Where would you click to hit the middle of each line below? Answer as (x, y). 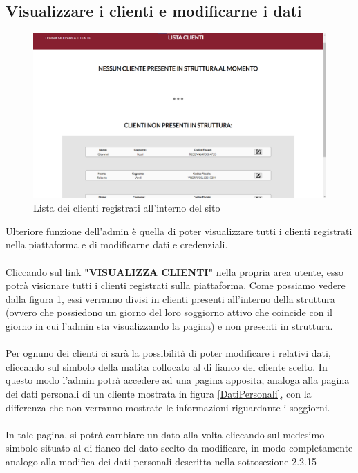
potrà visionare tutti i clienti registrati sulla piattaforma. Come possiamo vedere (176, 285)
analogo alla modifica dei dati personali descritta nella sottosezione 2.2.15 (161, 461)
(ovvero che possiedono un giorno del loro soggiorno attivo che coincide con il (169, 312)
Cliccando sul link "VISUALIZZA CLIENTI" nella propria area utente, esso (175, 271)
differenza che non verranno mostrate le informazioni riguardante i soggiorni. (168, 407)
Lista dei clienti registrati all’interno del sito (127, 208)
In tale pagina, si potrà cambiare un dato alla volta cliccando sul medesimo (165, 434)
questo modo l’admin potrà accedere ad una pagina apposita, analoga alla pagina (178, 380)
